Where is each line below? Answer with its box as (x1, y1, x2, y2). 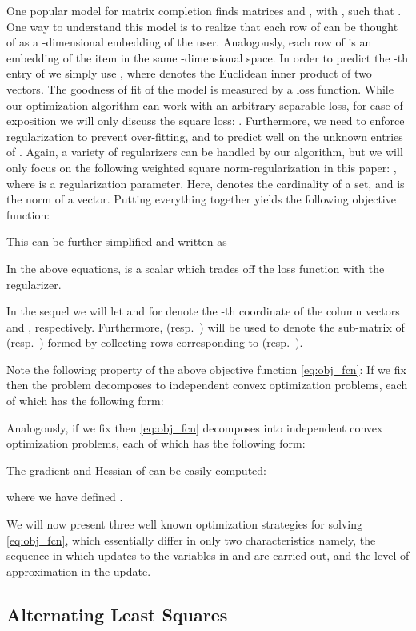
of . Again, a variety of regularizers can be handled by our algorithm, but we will (6, 143, 403, 160)
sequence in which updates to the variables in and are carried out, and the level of (6, 547, 410, 564)
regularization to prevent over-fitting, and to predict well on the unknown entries (6, 127, 403, 144)
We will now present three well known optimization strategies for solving (6, 516, 362, 533)
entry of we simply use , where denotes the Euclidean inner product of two (6, 65, 372, 82)
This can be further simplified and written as (6, 233, 227, 250)
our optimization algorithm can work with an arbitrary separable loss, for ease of (6, 96, 403, 113)
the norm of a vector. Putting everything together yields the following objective (6, 191, 396, 207)
